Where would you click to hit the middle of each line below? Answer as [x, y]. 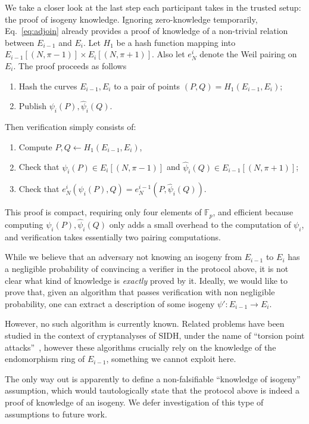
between [20, 42]
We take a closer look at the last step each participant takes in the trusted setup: [153, 7]
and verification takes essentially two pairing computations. [113, 236]
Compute [35, 146]
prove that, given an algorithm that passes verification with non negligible [140, 292]
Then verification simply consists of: [71, 127]
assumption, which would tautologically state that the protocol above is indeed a [152, 390]
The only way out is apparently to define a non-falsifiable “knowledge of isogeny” [153, 378]
